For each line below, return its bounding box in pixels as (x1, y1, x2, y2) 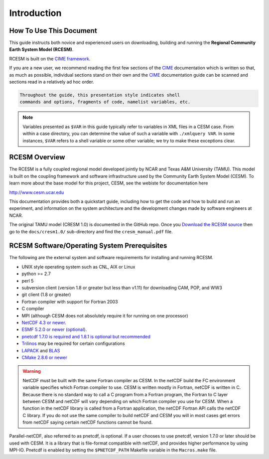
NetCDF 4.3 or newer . (21, 319, 67, 325)
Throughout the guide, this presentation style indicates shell (19, 92, 180, 98)
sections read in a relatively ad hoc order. (9, 79, 94, 85)
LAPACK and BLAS (21, 347, 60, 353)
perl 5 (21, 278, 34, 284)
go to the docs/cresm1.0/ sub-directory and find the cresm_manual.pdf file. (9, 228, 173, 234)
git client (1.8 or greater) (21, 292, 71, 298)
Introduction (9, 7, 62, 18)
